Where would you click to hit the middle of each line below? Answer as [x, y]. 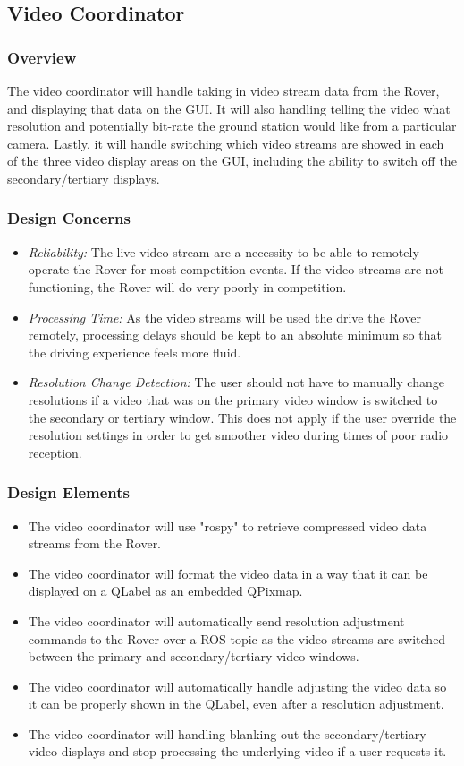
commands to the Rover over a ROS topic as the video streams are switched [237, 638]
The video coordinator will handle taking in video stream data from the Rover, [224, 90]
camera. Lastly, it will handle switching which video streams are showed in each [226, 143]
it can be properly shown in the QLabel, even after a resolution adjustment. [236, 704]
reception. [55, 452]
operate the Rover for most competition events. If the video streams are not [236, 269]
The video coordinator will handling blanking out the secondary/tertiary [227, 733]
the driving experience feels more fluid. [135, 352]
